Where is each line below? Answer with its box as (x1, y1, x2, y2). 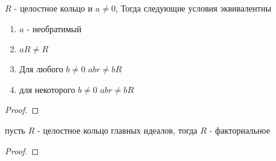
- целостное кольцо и (14, 2, 93, 14)
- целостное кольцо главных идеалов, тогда (37, 123, 198, 136)
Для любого (19, 63, 64, 75)
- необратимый (26, 22, 82, 35)
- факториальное (209, 123, 271, 136)
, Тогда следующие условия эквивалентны (115, 2, 272, 14)
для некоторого (19, 83, 75, 95)
